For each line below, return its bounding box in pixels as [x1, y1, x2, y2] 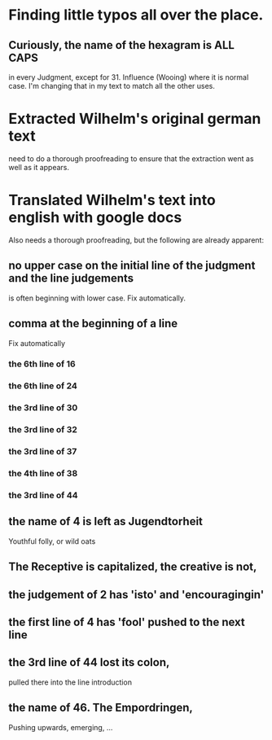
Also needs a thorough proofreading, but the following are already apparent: [8, 234, 265, 245]
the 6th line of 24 [8, 380, 77, 392]
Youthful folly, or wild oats [8, 536, 96, 546]
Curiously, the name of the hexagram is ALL [8, 38, 235, 52]
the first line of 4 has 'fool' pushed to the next [8, 615, 246, 628]
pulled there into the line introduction [8, 677, 133, 687]
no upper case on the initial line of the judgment [8, 259, 256, 273]
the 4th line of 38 [8, 468, 78, 479]
